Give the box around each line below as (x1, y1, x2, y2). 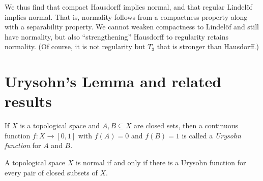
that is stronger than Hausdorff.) (157, 41, 259, 52)
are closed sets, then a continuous (134, 120, 238, 131)
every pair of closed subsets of (5, 167, 98, 177)
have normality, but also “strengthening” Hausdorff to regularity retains (5, 31, 229, 42)
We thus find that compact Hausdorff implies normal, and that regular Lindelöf (5, 2, 252, 12)
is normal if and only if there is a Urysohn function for (75, 157, 246, 168)
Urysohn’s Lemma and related (5, 71, 222, 92)
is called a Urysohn (182, 130, 241, 140)
